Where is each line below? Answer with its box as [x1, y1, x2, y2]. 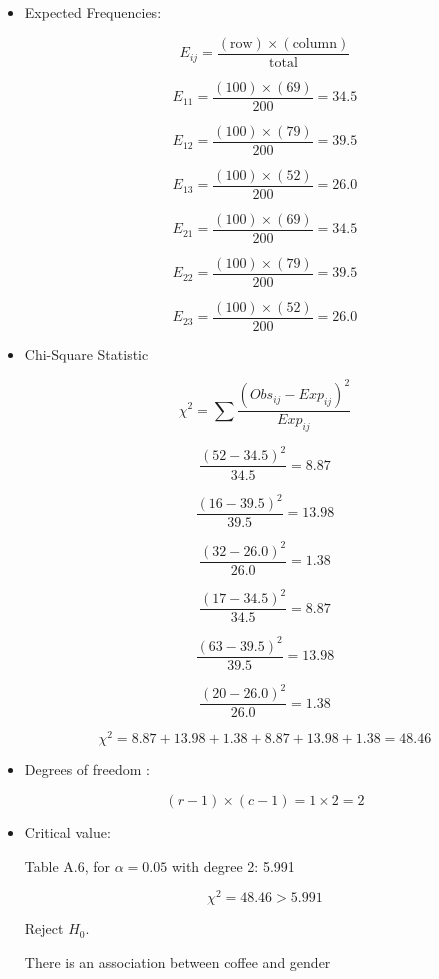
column [292, 36, 337, 51]
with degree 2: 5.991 [171, 855, 295, 876]
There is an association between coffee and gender [24, 951, 331, 972]
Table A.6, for [24, 855, 111, 876]
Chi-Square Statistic [24, 344, 149, 365]
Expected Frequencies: [24, 2, 162, 22]
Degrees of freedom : [24, 759, 150, 780]
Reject [24, 918, 64, 939]
